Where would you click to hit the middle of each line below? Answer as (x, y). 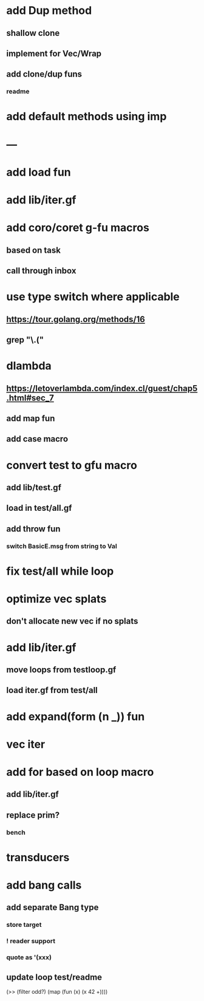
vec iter (26, 744)
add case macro (37, 439)
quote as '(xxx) (29, 957)
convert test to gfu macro (72, 465)
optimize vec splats (56, 599)
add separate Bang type (53, 908)
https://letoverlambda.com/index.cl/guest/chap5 (102, 388)
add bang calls (44, 885)
